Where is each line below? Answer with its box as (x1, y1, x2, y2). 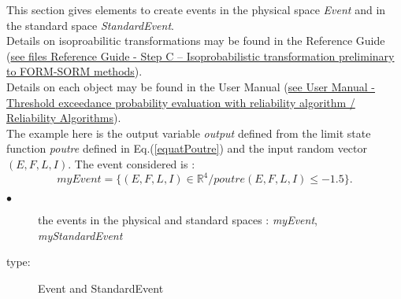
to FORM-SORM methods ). (6, 63, 143, 79)
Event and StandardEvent (38, 279, 164, 296)
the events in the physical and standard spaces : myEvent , (38, 212, 317, 228)
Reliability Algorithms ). (6, 109, 121, 126)
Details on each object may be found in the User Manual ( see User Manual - (6, 78, 376, 94)
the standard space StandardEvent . (6, 17, 174, 33)
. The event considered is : (68, 155, 195, 172)
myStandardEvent (38, 227, 123, 243)
